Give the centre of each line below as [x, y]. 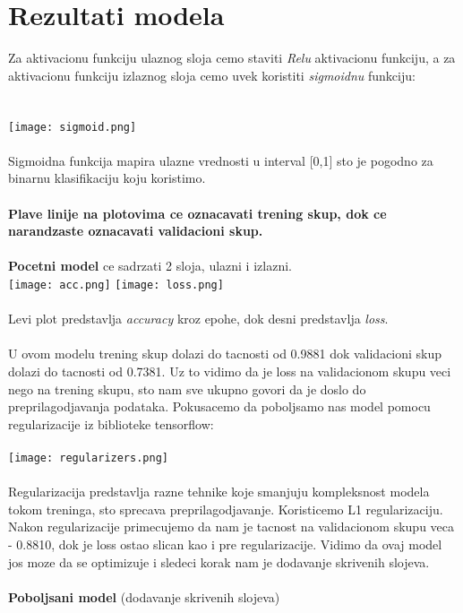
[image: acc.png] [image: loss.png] [116, 285]
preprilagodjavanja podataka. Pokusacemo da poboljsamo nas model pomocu [219, 406]
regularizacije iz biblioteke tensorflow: [111, 423]
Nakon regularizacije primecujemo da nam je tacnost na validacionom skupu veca [231, 527]
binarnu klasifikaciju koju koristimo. [107, 178]
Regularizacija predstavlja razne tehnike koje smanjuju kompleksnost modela [219, 492]
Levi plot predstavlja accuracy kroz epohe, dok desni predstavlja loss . [198, 319]
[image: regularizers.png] [88, 458]
